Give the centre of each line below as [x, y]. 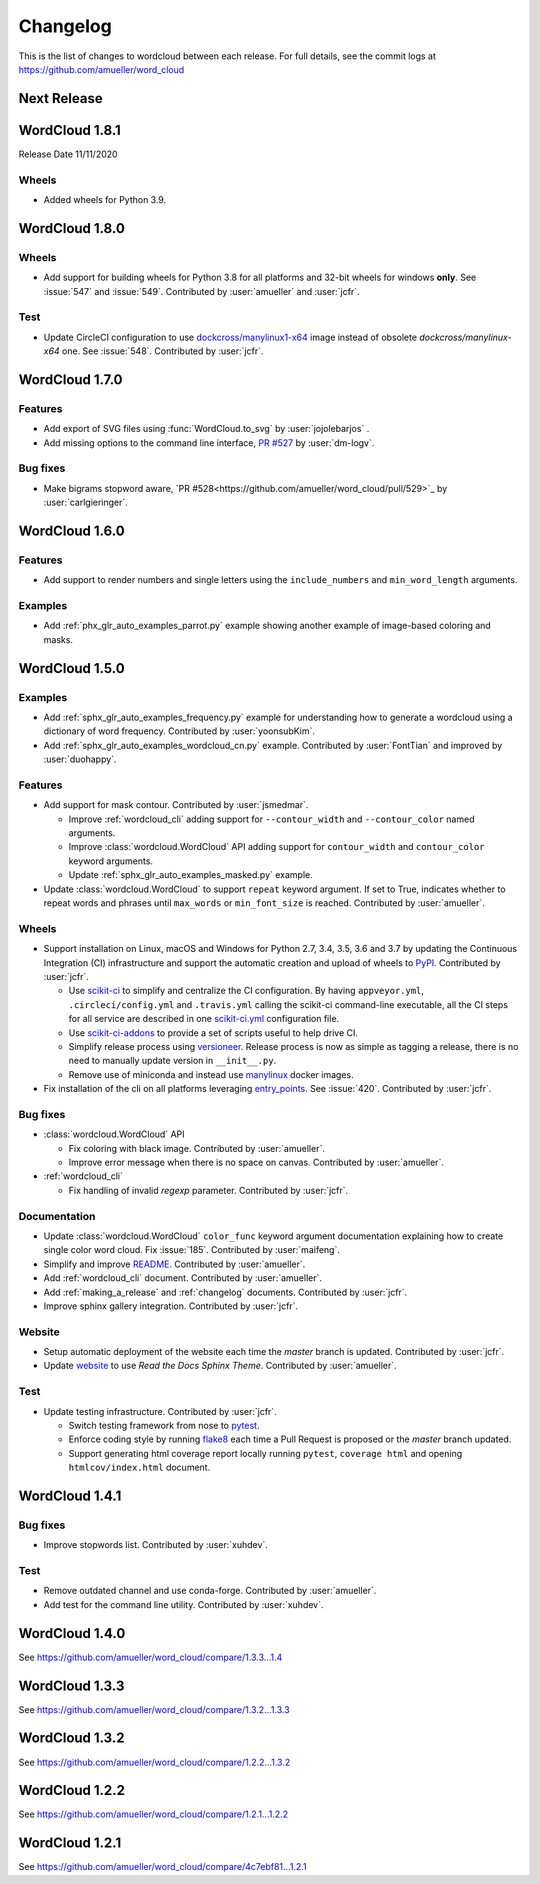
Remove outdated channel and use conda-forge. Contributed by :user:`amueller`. [210, 1591]
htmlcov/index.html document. [139, 1467]
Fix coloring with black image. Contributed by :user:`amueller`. [196, 1148]
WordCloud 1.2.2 [71, 1790]
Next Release [61, 98]
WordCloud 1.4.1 [70, 1495]
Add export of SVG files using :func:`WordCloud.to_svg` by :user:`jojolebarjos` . [206, 429]
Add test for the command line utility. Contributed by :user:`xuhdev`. [183, 1604]
